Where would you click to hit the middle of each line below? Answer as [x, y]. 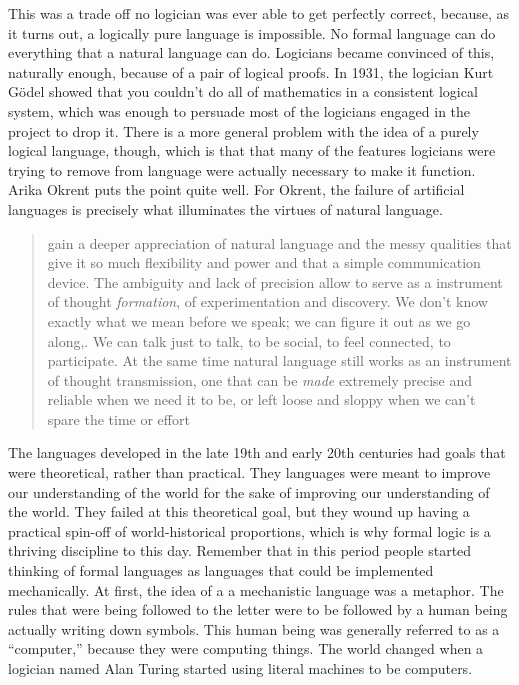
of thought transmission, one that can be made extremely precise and [260, 379]
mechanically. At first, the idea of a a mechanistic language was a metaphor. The [256, 589]
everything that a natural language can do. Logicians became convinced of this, [251, 52]
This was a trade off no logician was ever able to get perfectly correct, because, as [258, 13]
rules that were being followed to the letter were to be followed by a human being [258, 609]
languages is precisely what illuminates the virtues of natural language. [225, 208]
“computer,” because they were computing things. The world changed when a [246, 648]
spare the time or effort [118, 418]
